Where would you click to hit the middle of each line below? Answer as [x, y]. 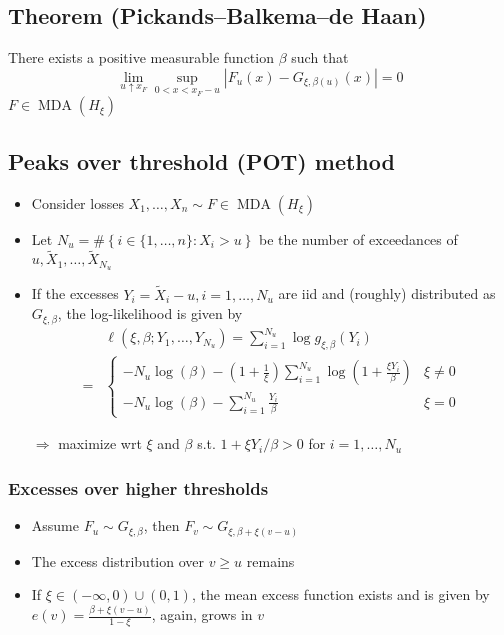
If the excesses [75, 293]
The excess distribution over [117, 560]
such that [320, 57]
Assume [55, 525]
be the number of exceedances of [358, 238]
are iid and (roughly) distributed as [387, 293]
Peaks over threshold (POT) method [201, 160]
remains [270, 560]
